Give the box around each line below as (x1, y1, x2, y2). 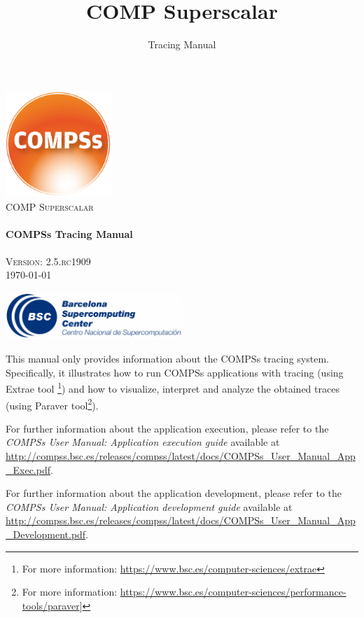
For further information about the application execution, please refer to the (6, 421, 329, 435)
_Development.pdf (6, 526, 86, 541)
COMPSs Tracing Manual (6, 226, 133, 241)
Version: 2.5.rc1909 (6, 253, 91, 268)
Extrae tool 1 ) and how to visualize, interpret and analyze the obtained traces (6, 379, 339, 395)
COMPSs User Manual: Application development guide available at (6, 499, 293, 514)
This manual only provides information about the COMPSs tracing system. (6, 351, 329, 366)
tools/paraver (22, 598, 80, 612)
